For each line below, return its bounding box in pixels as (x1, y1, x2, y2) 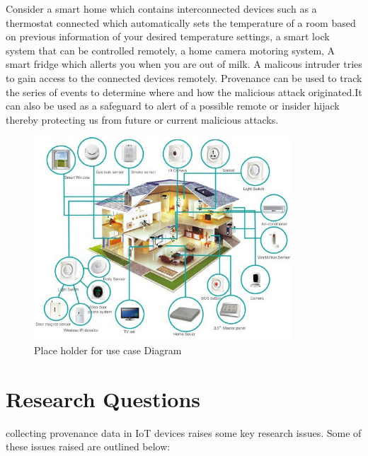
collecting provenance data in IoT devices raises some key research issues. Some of (6, 425, 362, 440)
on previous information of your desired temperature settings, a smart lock (6, 29, 330, 44)
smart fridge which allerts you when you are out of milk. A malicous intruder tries (6, 57, 362, 71)
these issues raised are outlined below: (6, 439, 171, 454)
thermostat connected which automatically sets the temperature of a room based (6, 15, 356, 30)
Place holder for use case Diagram (34, 342, 182, 357)
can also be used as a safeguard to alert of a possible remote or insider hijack (6, 98, 340, 113)
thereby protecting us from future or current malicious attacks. (6, 112, 279, 127)
